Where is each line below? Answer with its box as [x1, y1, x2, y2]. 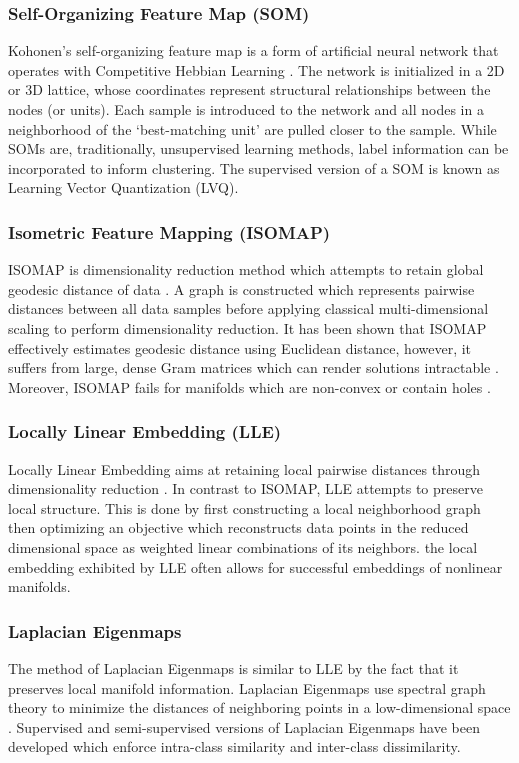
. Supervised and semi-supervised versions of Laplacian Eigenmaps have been [8, 716, 480, 737]
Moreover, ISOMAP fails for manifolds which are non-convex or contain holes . [8, 376, 491, 397]
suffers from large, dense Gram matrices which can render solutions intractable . [8, 357, 499, 378]
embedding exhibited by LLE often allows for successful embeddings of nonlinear [8, 556, 503, 577]
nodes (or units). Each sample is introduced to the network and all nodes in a [8, 99, 484, 119]
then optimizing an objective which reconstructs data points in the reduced [8, 517, 469, 538]
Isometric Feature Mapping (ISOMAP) [8, 219, 331, 244]
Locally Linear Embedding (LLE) [8, 419, 282, 444]
